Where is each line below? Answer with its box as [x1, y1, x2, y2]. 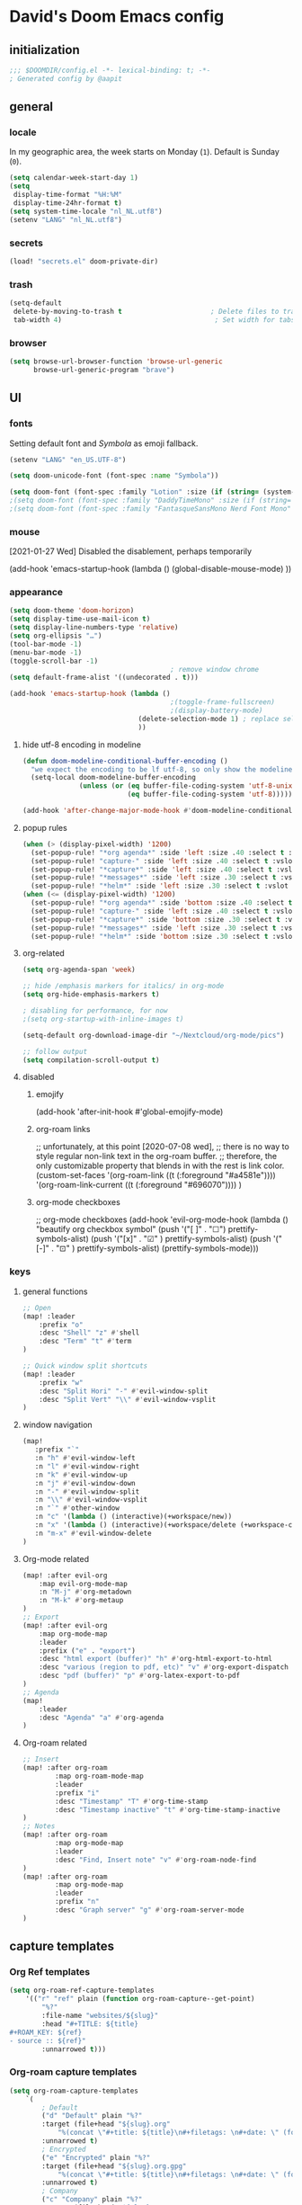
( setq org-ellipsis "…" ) [9, 631, 102, 640]
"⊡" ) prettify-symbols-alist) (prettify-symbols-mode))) [55, 1243, 259, 1254]
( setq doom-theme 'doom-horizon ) [9, 606, 135, 615]
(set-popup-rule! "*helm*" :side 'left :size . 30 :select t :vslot [31, 881, 289, 891]
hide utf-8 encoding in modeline [22, 739, 142, 750]
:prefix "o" [39, 1320, 84, 1329]
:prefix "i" [55, 1788, 100, 1798]
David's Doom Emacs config [9, 6, 225, 27]
